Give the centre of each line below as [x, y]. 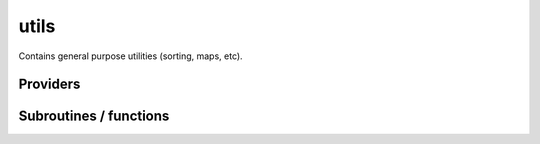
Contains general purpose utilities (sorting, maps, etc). [131, 56]
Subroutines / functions [94, 116]
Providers [49, 84]
